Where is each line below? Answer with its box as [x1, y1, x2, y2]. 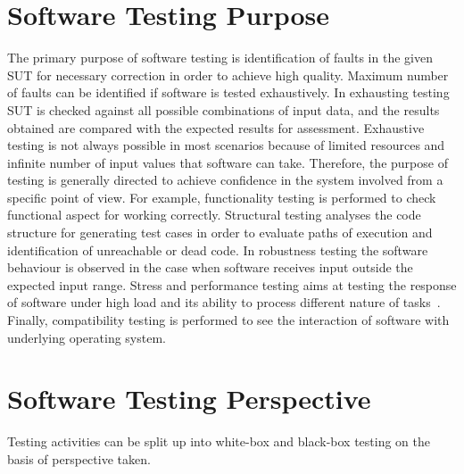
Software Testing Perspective [7, 380, 371, 417]
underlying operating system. [7, 328, 166, 346]
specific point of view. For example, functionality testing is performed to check [7, 187, 436, 206]
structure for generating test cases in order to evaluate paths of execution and [7, 223, 433, 242]
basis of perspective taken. [7, 449, 151, 468]
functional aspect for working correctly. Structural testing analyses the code [7, 205, 421, 224]
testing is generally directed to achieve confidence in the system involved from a [7, 170, 443, 189]
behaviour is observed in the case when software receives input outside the [7, 258, 413, 277]
